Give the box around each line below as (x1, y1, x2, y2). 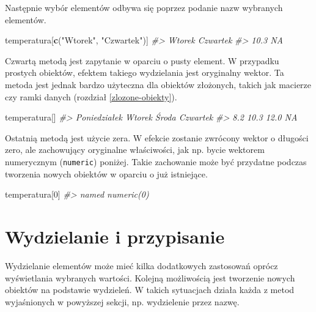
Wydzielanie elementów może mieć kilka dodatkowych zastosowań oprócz (5, 259, 278, 272)
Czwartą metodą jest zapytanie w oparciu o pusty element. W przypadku (5, 54, 279, 67)
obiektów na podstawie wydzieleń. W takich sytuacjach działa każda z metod (5, 283, 295, 296)
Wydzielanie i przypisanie (5, 223, 225, 248)
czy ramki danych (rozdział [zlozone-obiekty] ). (5, 90, 177, 103)
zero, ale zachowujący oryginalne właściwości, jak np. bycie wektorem (5, 143, 265, 156)
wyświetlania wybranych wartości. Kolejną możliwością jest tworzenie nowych (5, 271, 295, 284)
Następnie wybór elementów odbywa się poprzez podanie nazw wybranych (5, 1, 283, 13)
